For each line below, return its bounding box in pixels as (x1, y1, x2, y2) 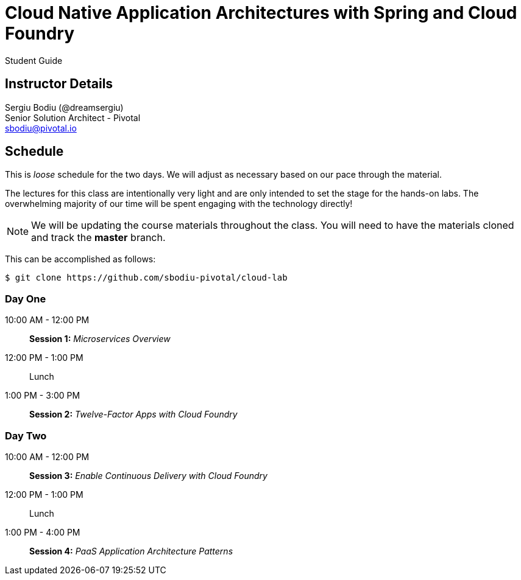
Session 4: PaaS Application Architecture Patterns (29, 545, 233, 556)
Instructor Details (5, 76, 113, 92)
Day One (5, 292, 46, 305)
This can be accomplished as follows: (5, 254, 156, 265)
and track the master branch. (31, 231, 166, 244)
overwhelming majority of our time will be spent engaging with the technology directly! (5, 198, 353, 209)
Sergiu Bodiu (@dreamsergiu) (5, 102, 124, 113)
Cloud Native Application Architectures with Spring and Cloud (5, 2, 517, 23)
